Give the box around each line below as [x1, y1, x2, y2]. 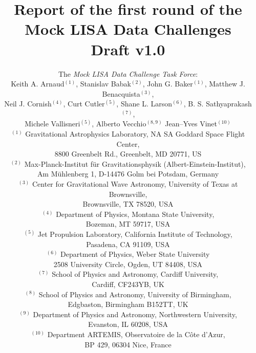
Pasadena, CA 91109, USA [86, 238, 170, 249]
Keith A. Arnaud [11, 78, 65, 89]
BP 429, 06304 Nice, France [84, 339, 172, 349]
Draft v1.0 [91, 38, 165, 59]
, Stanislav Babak [76, 78, 131, 89]
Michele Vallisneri [25, 118, 80, 129]
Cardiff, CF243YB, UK [92, 278, 164, 289]
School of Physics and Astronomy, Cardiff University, [52, 269, 219, 279]
